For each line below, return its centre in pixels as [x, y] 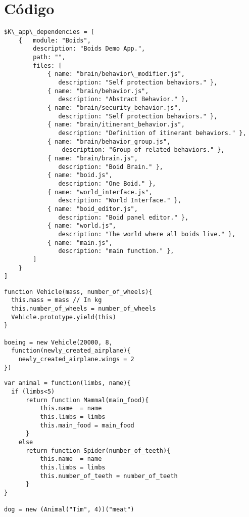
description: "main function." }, [116, 251]
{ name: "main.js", [80, 243]
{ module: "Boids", [55, 40]
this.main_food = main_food [87, 425]
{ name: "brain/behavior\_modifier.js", [116, 74]
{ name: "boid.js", [80, 175]
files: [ [47, 66]
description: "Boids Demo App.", [89, 49]
